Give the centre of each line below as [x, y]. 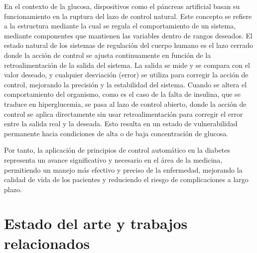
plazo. [13, 189]
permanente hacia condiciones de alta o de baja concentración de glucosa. [116, 133]
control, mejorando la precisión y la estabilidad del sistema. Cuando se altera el [126, 84]
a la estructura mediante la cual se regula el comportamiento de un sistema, [120, 26]
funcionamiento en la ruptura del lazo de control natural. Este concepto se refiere [128, 16]
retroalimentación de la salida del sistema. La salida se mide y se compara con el [127, 65]
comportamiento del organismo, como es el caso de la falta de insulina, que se [122, 94]
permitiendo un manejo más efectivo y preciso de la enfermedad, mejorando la [123, 169]
